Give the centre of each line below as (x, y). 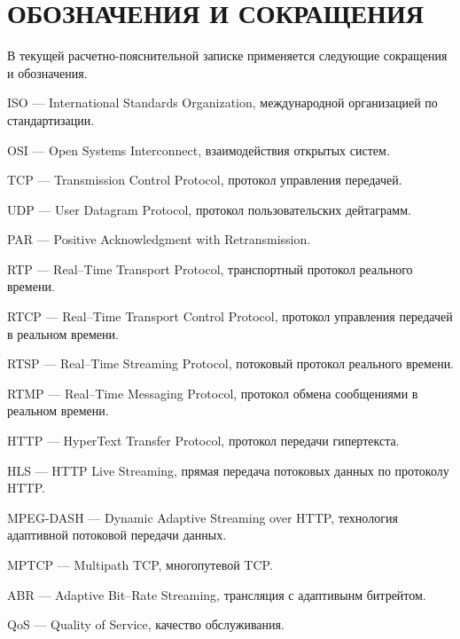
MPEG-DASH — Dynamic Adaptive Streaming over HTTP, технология (203, 517)
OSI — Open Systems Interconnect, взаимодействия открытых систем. (199, 150)
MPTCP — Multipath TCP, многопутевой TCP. (140, 564)
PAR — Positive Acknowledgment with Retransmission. (159, 239)
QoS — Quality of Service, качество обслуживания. (146, 624)
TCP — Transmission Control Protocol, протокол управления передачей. (205, 180)
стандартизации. (51, 119)
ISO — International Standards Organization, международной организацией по (222, 103)
